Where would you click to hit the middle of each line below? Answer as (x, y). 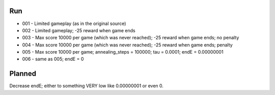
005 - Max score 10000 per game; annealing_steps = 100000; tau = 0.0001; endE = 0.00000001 (123, 52)
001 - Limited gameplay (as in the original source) (74, 23)
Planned (23, 74)
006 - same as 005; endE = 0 (53, 59)
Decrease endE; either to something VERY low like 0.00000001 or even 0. (87, 86)
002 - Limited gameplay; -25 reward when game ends (79, 30)
